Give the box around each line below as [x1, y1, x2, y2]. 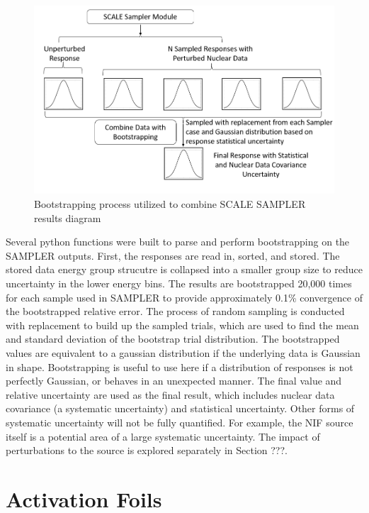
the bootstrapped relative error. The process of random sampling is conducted [6, 304, 345, 319]
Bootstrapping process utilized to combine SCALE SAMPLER [34, 197, 306, 211]
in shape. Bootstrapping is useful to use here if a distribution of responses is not [6, 359, 353, 374]
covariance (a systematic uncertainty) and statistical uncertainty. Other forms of [6, 401, 355, 416]
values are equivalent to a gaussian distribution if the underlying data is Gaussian [6, 346, 361, 360]
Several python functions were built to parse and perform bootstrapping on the [6, 234, 350, 249]
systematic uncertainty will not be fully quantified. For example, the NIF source [6, 414, 353, 429]
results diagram [34, 210, 101, 225]
